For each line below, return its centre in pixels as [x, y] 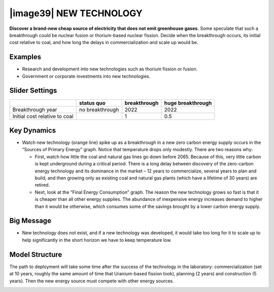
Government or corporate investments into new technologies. [86, 76]
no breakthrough [99, 109]
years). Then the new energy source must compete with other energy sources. [92, 281]
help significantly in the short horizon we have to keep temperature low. [97, 240]
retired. [42, 185]
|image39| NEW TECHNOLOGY [76, 13]
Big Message [30, 221]
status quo [92, 103]
